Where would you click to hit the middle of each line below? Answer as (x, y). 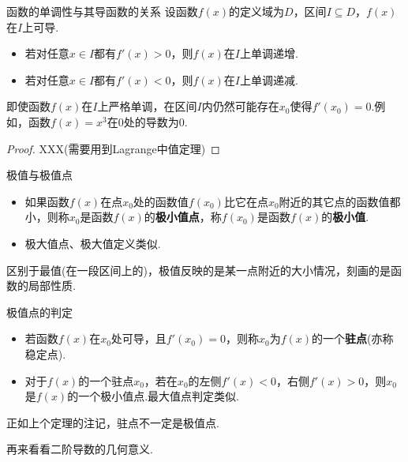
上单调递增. (269, 53)
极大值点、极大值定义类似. (93, 243)
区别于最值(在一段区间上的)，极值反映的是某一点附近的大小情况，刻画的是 (198, 270)
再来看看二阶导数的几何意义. (80, 449)
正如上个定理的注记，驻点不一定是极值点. (113, 422)
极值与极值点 (39, 175)
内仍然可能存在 (240, 106)
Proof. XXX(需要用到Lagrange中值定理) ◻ (113, 148)
